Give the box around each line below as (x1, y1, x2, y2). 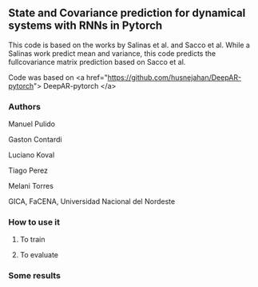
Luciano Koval (8, 150, 55, 160)
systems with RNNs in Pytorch (8, 19, 163, 33)
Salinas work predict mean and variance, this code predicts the (8, 48, 216, 58)
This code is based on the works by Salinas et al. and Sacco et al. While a (8, 40, 250, 50)
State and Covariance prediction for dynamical (8, 6, 246, 20)
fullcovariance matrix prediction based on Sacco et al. (8, 57, 186, 66)
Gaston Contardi (8, 135, 62, 145)
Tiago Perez (8, 165, 48, 175)
